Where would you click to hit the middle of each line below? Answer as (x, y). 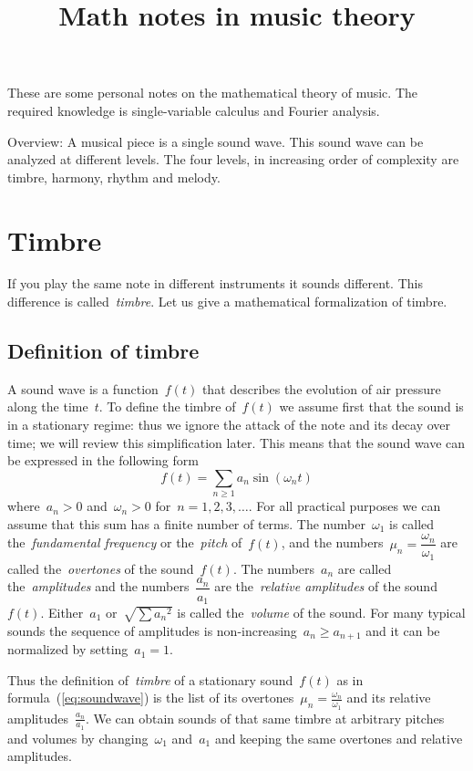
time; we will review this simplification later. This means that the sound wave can (236, 442)
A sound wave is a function (83, 388)
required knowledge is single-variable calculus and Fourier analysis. (194, 110)
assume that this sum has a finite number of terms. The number (186, 523)
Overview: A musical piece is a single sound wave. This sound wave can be (216, 141)
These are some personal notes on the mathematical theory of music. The (212, 93)
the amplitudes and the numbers (98, 586)
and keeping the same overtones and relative (339, 738)
